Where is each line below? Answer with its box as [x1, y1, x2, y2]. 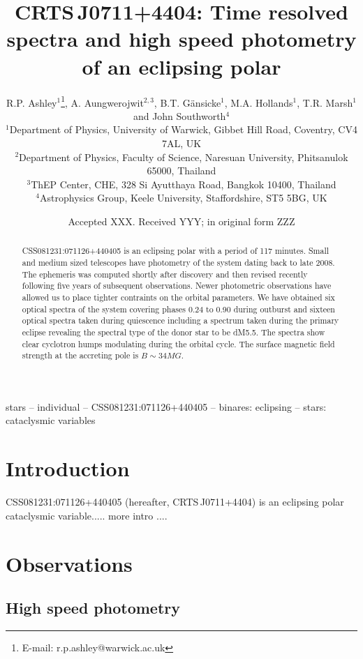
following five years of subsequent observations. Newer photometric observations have [22, 280, 332, 291]
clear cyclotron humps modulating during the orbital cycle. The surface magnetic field [22, 338, 335, 349]
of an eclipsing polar [82, 52, 281, 80]
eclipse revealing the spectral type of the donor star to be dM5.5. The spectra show [22, 326, 325, 338]
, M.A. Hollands [224, 95, 293, 109]
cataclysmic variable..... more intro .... [6, 508, 168, 522]
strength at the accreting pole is [22, 349, 139, 361]
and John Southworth [133, 108, 226, 123]
